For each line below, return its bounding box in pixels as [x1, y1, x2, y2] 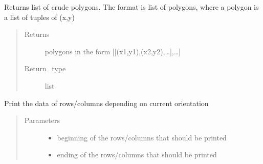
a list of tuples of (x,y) [4, 11, 75, 22]
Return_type [24, 63, 66, 74]
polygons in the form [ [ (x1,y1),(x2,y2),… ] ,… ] [45, 46, 181, 56]
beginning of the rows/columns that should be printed [57, 132, 227, 142]
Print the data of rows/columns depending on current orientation [4, 97, 209, 108]
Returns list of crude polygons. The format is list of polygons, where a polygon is [4, 2, 259, 12]
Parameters [24, 115, 60, 126]
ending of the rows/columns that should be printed [57, 149, 217, 160]
